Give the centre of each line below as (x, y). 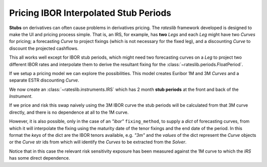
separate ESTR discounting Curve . (44, 80)
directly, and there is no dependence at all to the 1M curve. (69, 112)
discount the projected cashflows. (44, 48)
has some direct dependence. (40, 158)
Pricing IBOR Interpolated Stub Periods (90, 13)
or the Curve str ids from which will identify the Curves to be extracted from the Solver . (98, 142)
